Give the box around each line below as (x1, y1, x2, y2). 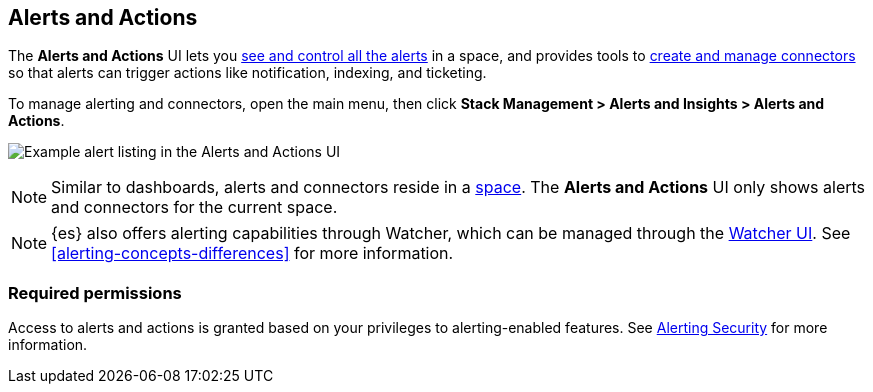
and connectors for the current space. (51, 197, 338, 218)
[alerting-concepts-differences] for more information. (51, 243, 454, 264)
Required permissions (8, 282, 182, 303)
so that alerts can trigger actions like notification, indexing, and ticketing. (8, 64, 487, 82)
